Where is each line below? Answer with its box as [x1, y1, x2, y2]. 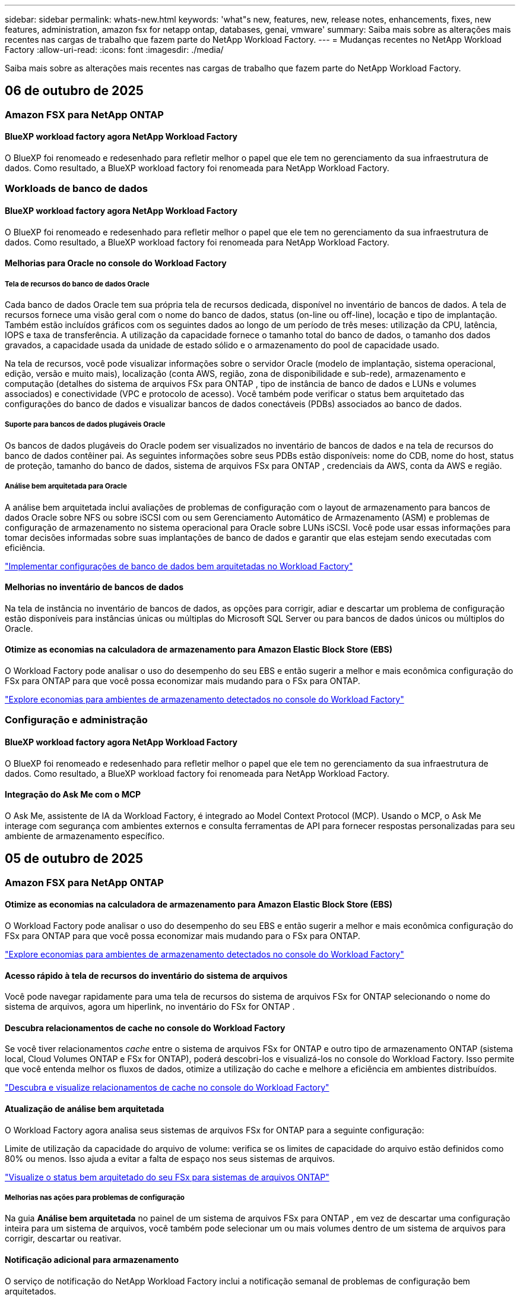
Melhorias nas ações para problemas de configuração [5, 1193, 185, 1202]
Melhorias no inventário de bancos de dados [5, 582, 184, 593]
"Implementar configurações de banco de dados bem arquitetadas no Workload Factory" [5, 560, 353, 571]
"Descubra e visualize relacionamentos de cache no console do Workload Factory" [5, 1082, 329, 1093]
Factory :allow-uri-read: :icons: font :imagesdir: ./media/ [5, 45, 224, 55]
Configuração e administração [5, 714, 148, 726]
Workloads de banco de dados [5, 182, 148, 195]
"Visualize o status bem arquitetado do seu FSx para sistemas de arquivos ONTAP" [5, 1171, 329, 1182]
